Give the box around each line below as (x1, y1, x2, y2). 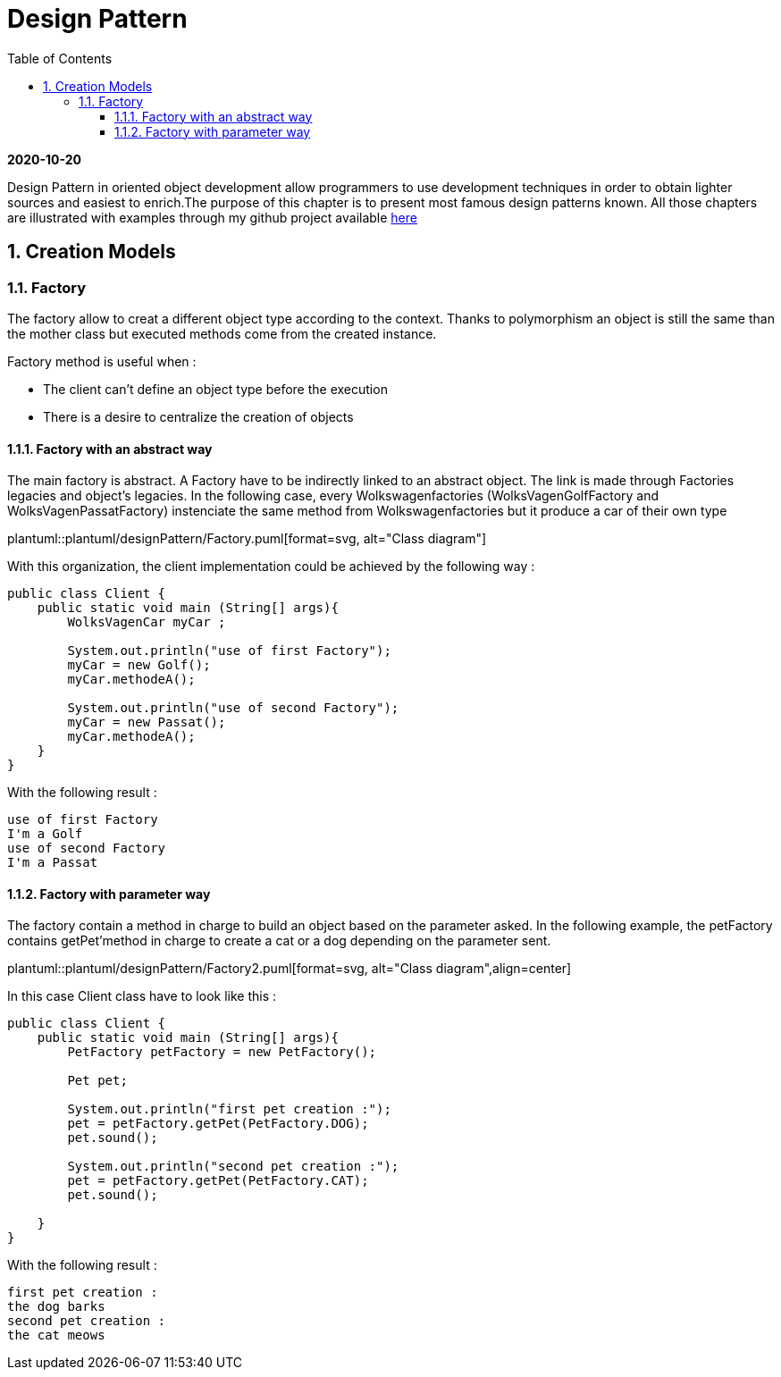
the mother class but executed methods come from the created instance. (7, 325, 437, 341)
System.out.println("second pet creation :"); (67, 1159, 399, 1174)
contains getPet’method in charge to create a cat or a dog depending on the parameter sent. (7, 933, 551, 949)
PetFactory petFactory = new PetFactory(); (67, 1045, 377, 1060)
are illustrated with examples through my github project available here (7, 209, 417, 225)
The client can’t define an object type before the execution (43, 381, 388, 397)
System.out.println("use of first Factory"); (67, 643, 391, 659)
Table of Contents (7, 50, 113, 66)
